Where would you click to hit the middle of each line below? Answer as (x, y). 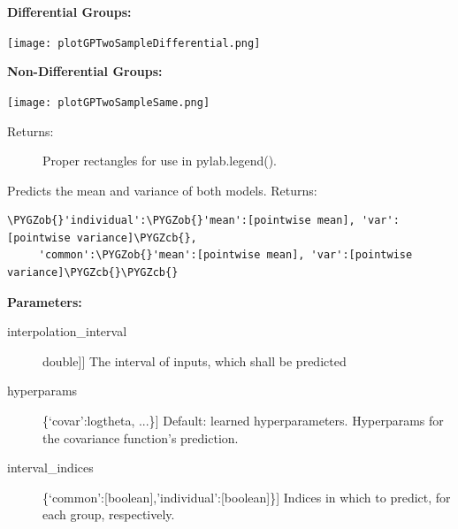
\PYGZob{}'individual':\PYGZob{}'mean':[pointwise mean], (181, 221)
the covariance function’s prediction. (141, 437)
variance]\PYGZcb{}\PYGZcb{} (93, 273)
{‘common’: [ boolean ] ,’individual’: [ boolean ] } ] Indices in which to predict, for (247, 497)
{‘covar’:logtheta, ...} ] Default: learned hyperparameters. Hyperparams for (243, 421)
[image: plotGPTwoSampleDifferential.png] (134, 43)
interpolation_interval (67, 331)
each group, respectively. (109, 514)
